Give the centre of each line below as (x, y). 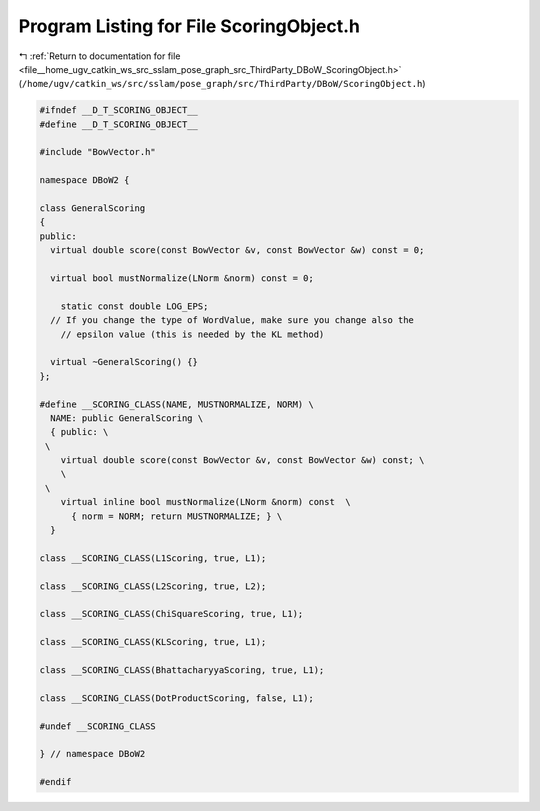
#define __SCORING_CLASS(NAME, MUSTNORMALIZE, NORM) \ (176, 404)
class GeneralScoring (92, 208)
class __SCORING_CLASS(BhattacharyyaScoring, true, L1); (182, 669)
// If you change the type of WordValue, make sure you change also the (232, 320)
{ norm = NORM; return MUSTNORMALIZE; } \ (177, 516)
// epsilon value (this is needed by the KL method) (192, 334)
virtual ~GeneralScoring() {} (124, 362)
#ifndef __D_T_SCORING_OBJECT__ (119, 110)
